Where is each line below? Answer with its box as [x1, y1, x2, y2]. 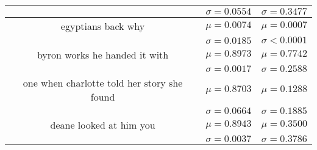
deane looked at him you [50, 118, 155, 132]
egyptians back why [60, 19, 145, 33]
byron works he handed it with [37, 48, 169, 62]
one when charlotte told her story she [23, 76, 183, 90]
